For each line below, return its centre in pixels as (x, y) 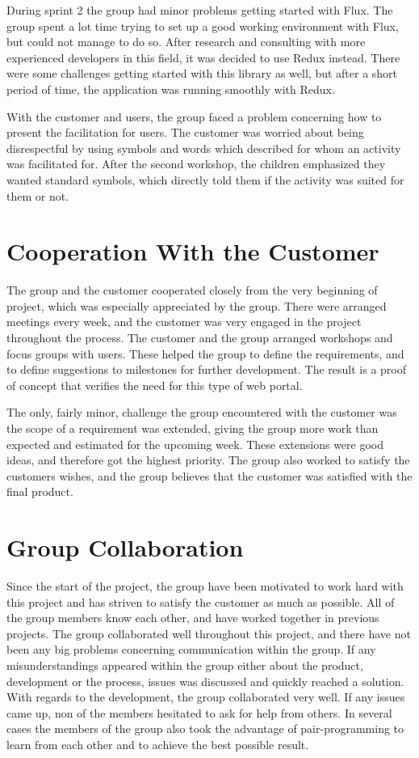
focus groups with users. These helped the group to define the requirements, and (205, 353)
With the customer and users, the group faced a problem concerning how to (194, 116)
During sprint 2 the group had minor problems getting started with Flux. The (200, 10)
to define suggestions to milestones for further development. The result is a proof (206, 369)
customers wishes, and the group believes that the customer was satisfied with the (209, 475)
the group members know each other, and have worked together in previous (193, 618)
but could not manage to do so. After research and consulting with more (186, 42)
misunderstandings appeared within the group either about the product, (185, 665)
